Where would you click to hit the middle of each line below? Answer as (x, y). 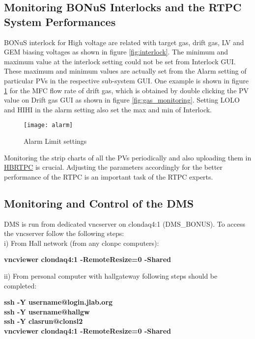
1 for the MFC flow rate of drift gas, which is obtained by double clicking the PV (127, 90)
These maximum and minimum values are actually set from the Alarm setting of (125, 71)
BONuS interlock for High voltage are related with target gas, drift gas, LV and (124, 42)
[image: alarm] (48, 125)
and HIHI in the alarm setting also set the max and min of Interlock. (108, 109)
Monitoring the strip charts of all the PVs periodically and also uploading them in (128, 157)
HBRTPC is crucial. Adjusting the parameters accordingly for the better (113, 167)
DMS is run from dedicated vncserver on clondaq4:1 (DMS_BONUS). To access (125, 223)
